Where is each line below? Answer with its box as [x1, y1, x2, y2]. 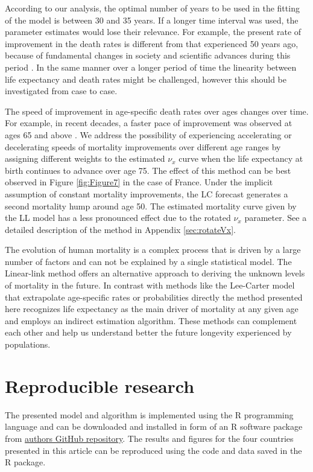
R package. [5, 456, 46, 468]
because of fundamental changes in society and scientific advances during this [5, 49, 291, 62]
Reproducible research [5, 373, 195, 398]
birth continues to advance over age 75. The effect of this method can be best [5, 164, 291, 176]
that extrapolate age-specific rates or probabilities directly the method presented [5, 290, 303, 303]
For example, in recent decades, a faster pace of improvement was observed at [5, 116, 292, 129]
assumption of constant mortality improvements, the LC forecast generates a [5, 187, 288, 200]
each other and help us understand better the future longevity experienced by [5, 326, 292, 339]
